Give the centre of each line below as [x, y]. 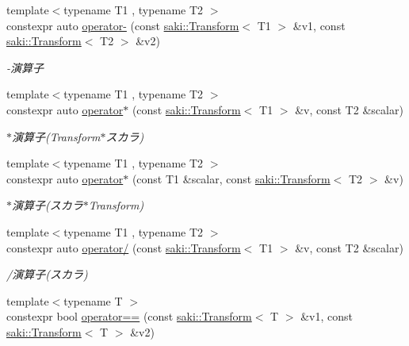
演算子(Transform [56, 136]
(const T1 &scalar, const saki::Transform [231, 178]
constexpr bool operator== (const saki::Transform [129, 316]
